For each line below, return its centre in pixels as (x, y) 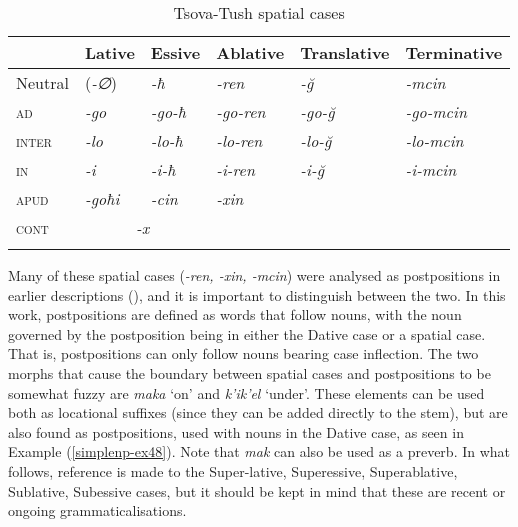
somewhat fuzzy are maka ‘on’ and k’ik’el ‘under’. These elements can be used (246, 392)
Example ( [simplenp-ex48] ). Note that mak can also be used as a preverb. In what (259, 451)
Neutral (42, 82)
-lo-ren (239, 140)
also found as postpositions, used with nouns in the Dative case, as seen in (236, 431)
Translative (345, 52)
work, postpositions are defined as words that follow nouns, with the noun (235, 314)
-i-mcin (431, 169)
